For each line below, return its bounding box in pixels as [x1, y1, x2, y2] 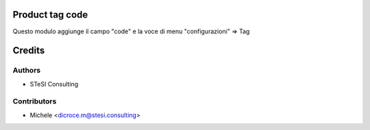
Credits [12, 45, 45, 56]
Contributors [12, 97, 57, 106]
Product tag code [12, 9, 88, 20]
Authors [12, 65, 41, 75]
